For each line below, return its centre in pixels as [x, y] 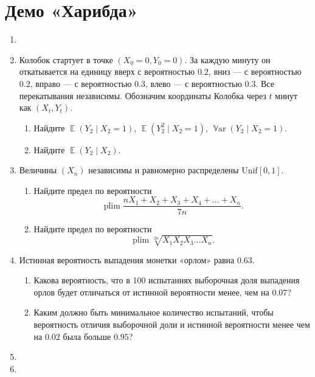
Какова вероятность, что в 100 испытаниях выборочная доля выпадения [167, 280]
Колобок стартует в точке [66, 59]
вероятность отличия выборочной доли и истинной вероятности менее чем [172, 324]
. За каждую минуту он [227, 59]
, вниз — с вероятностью [255, 71]
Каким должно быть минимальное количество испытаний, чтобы [154, 312]
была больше [87, 336]
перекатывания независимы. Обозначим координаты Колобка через [143, 95]
